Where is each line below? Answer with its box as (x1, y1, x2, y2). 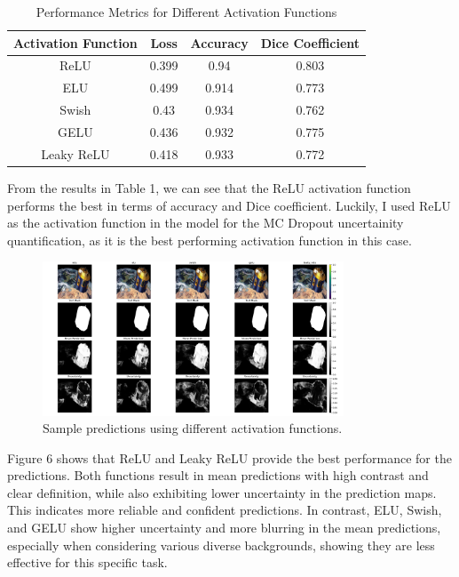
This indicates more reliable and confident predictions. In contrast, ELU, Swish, (7, 501, 442, 519)
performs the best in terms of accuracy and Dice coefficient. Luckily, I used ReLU (7, 196, 451, 214)
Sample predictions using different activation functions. (43, 419, 343, 437)
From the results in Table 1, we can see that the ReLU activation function (7, 178, 411, 196)
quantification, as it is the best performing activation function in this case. (7, 230, 412, 249)
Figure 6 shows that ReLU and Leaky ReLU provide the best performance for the (7, 448, 452, 467)
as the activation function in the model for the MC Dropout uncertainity (7, 213, 404, 232)
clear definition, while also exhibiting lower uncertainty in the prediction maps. (7, 483, 437, 501)
